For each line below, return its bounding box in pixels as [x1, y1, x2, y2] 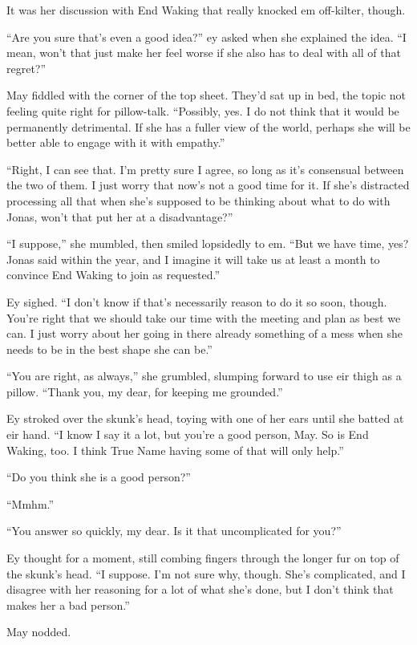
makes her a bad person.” [6, 596, 130, 613]
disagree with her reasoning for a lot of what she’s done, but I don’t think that [6, 581, 394, 598]
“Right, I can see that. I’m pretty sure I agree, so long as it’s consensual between [6, 160, 404, 177]
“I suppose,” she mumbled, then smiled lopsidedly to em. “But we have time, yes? [6, 235, 409, 252]
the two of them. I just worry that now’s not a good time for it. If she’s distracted [6, 176, 410, 193]
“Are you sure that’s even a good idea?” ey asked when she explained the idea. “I [6, 28, 407, 45]
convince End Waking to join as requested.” [6, 266, 221, 283]
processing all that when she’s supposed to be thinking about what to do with [6, 192, 391, 209]
